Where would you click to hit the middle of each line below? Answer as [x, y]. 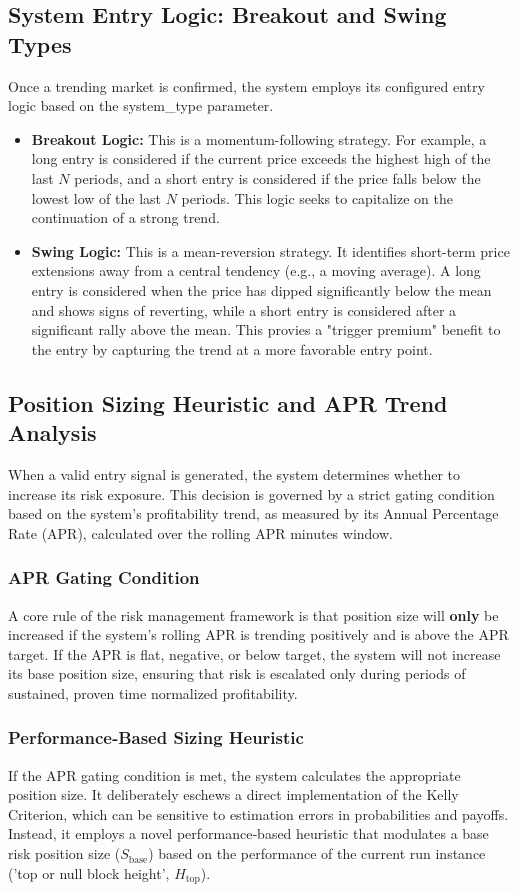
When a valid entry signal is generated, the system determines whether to [234, 473]
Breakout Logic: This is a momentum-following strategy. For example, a [259, 138]
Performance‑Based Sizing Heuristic [156, 737]
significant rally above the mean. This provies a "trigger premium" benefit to [266, 329]
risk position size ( [64, 853]
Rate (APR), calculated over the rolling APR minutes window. [200, 532]
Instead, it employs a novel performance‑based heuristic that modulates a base [248, 833]
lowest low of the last [96, 197]
